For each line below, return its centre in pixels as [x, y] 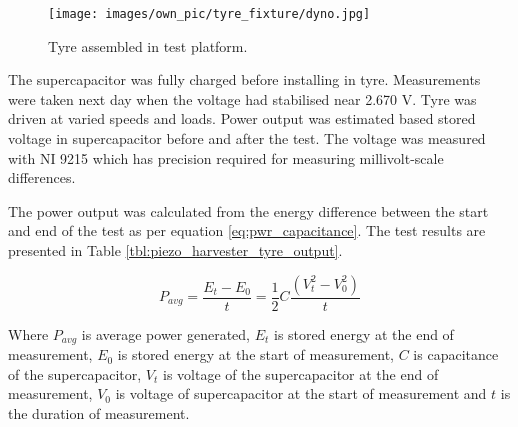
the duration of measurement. [99, 412]
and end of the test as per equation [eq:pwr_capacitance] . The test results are [247, 230]
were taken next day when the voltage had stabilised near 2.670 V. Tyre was [242, 98]
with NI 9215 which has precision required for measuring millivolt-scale [226, 157]
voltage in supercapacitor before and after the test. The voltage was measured [247, 138]
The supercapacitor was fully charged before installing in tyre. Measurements [244, 79]
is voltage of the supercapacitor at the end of [301, 373]
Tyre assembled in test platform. [148, 45]
